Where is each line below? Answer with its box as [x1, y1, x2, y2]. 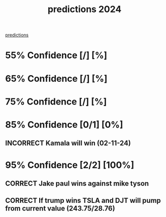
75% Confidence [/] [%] [5, 96, 107, 107]
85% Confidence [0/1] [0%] [5, 119, 123, 130]
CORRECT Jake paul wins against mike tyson [5, 179, 149, 188]
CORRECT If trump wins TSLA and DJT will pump [5, 196, 161, 205]
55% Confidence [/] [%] [5, 49, 107, 61]
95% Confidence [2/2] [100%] [5, 159, 134, 171]
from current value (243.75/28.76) [5, 204, 115, 213]
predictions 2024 [47, 4, 122, 15]
